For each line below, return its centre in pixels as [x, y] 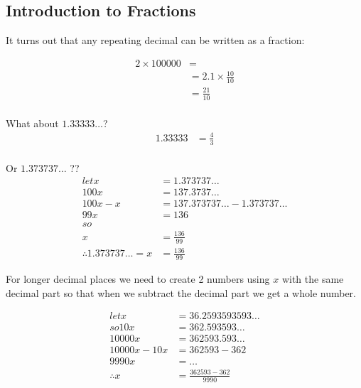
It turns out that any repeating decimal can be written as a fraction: [155, 40]
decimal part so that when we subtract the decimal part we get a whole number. [181, 292]
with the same [313, 279]
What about [32, 123]
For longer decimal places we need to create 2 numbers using [138, 279]
